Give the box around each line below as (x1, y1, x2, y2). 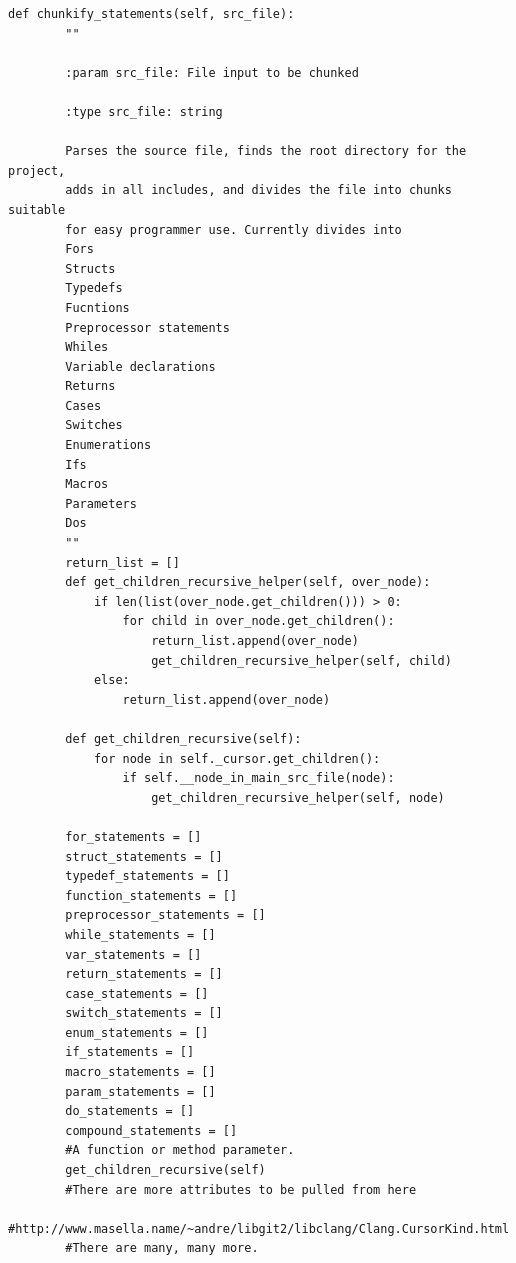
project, (8, 163, 66, 178)
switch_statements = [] (65, 1006, 223, 1021)
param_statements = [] (65, 1084, 216, 1099)
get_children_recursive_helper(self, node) (151, 790, 445, 805)
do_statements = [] (65, 1104, 195, 1119)
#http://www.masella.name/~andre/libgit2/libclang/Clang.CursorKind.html (8, 1221, 510, 1236)
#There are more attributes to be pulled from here (65, 1182, 417, 1197)
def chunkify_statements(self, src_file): (8, 7, 295, 21)
